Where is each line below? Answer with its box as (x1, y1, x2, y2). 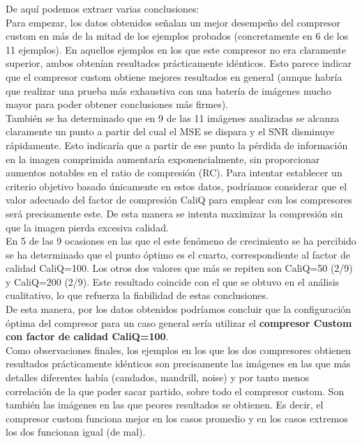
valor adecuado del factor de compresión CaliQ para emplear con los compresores (6, 192, 352, 207)
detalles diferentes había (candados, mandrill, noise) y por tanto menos (6, 370, 309, 385)
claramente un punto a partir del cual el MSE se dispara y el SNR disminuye (6, 124, 335, 139)
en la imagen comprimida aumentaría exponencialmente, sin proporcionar (6, 151, 320, 166)
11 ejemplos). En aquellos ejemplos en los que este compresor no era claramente (6, 42, 347, 56)
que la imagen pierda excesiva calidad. (6, 220, 169, 234)
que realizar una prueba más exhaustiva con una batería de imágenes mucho (6, 83, 331, 98)
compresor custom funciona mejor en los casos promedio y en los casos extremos (6, 411, 348, 425)
